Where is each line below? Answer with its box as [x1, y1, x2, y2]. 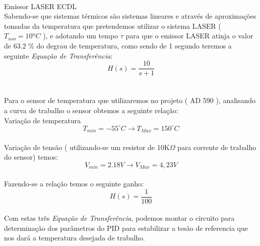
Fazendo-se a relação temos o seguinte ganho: [4, 178, 144, 188]
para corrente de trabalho [177, 141, 256, 152]
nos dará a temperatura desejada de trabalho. [4, 232, 145, 243]
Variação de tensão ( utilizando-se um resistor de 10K [4, 141, 170, 152]
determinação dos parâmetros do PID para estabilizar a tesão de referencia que [4, 222, 248, 233]
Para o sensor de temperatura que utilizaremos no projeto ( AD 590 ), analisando [4, 95, 256, 106]
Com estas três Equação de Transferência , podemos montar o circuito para [4, 213, 235, 223]
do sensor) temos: [4, 152, 58, 162]
